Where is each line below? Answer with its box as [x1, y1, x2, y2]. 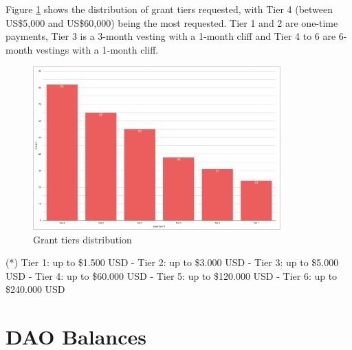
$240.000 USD [5, 282, 65, 296]
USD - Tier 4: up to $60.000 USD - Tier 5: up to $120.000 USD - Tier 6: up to [5, 268, 338, 283]
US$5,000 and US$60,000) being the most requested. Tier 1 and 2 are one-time [5, 15, 338, 30]
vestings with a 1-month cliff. [35, 42, 159, 56]
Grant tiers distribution [33, 232, 132, 246]
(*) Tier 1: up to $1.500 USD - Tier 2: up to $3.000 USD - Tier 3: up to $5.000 [5, 255, 339, 270]
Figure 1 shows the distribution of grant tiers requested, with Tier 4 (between [5, 2, 333, 16]
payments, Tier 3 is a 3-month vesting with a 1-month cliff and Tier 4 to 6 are [5, 29, 336, 43]
